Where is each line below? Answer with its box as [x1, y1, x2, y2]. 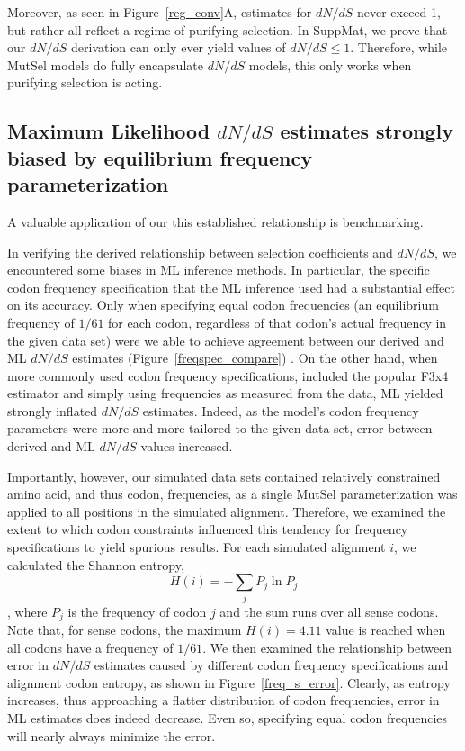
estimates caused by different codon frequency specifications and [94, 656, 449, 674]
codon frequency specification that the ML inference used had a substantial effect [7, 277, 455, 296]
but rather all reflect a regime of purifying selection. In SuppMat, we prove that [7, 20, 448, 39]
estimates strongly [280, 117, 453, 145]
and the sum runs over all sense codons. [219, 602, 439, 620]
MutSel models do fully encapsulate [7, 55, 203, 74]
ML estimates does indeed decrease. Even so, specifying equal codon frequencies [7, 708, 448, 727]
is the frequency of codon [67, 602, 207, 620]
